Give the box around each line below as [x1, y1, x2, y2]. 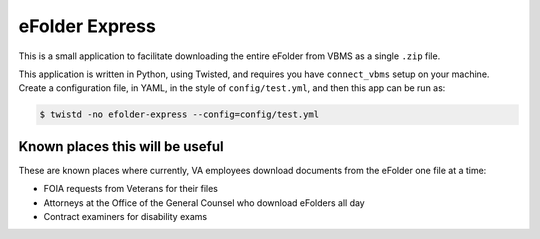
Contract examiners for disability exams [43, 210, 208, 222]
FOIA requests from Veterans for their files [43, 183, 219, 195]
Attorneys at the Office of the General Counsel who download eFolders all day [43, 196, 365, 209]
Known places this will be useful [18, 138, 224, 155]
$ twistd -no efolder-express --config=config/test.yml [39, 109, 320, 120]
